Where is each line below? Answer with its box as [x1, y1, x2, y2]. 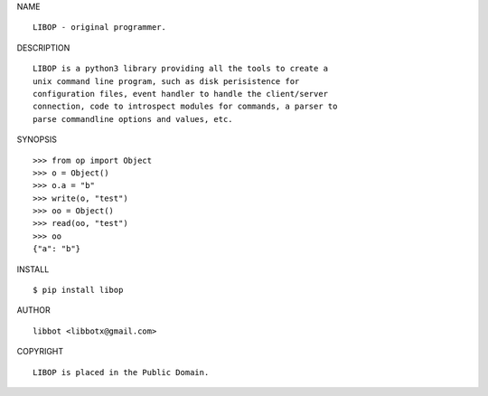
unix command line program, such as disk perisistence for [33, 76, 300, 86]
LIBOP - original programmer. [33, 23, 167, 33]
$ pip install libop [33, 285, 124, 296]
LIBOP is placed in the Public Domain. [33, 367, 210, 377]
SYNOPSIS [16, 134, 58, 145]
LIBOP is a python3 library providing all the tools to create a [33, 63, 329, 74]
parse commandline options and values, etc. [33, 114, 234, 124]
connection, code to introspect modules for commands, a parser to [33, 101, 338, 112]
